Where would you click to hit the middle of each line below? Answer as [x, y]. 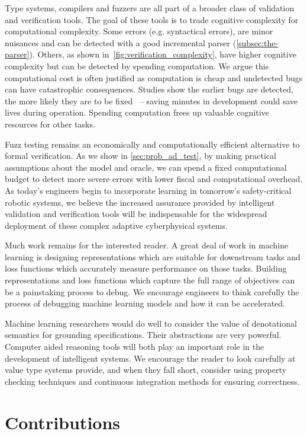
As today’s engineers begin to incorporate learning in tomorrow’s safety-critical [148, 190]
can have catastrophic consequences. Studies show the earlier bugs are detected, [149, 89]
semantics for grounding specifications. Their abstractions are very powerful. [143, 335]
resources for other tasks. [50, 124]
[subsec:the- [257, 42]
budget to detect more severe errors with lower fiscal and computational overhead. [154, 179]
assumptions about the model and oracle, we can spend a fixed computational [146, 167]
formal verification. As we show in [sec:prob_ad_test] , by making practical [140, 156]
